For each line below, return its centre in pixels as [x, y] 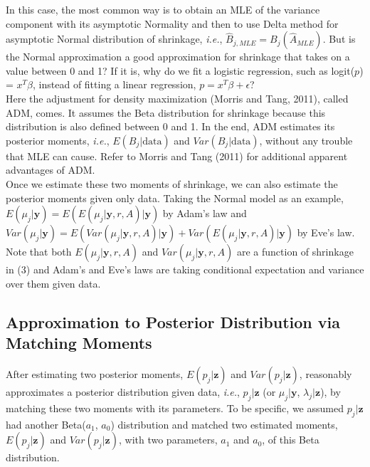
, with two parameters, [168, 440]
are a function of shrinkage [295, 252]
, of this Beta [291, 440]
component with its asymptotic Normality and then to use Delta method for [172, 23]
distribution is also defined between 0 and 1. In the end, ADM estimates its [170, 126]
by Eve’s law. [326, 232]
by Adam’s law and [205, 213]
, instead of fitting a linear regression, [115, 84]
